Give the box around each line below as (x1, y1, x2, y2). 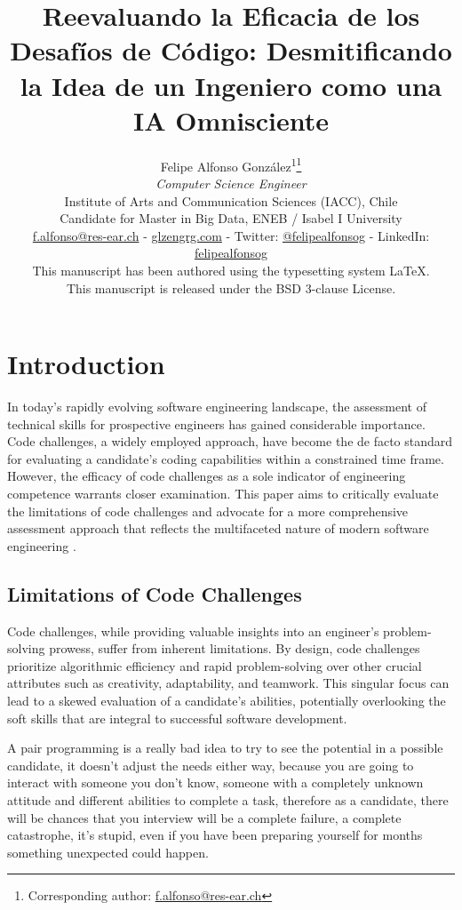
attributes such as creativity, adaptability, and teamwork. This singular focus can (7, 674, 450, 692)
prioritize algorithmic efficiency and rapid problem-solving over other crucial (7, 656, 422, 675)
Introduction (7, 346, 165, 382)
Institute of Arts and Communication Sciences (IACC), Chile (64, 191, 398, 210)
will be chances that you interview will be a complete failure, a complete (7, 808, 402, 826)
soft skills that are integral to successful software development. (7, 708, 347, 727)
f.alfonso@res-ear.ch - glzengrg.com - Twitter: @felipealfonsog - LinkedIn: (32, 226, 430, 244)
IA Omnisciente (132, 101, 330, 138)
